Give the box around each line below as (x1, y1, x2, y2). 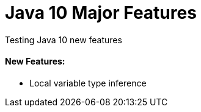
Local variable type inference (29, 77, 147, 88)
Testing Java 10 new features (5, 34, 122, 45)
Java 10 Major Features (5, 2, 197, 23)
